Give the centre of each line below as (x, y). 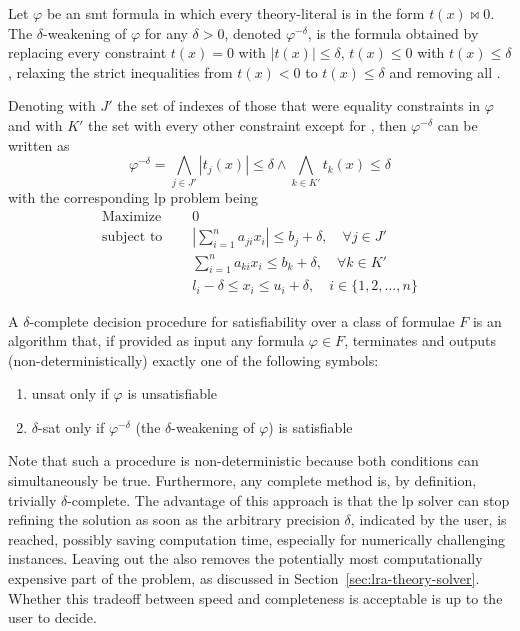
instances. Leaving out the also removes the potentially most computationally (245, 558)
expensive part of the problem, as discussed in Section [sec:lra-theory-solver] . (244, 578)
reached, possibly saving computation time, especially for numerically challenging (257, 538)
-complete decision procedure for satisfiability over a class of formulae (242, 320)
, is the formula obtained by (393, 32)
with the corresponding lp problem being (133, 197)
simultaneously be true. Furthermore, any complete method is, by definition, (242, 480)
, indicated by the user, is (428, 519)
